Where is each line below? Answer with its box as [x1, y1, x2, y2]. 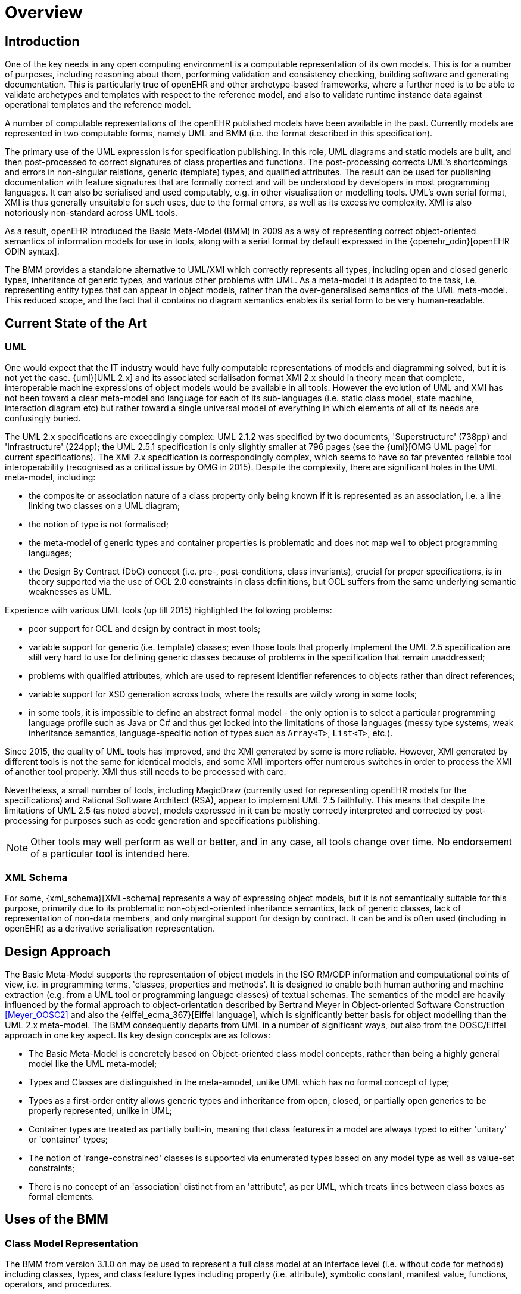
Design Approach [5, 944, 111, 959]
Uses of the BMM [5, 1212, 108, 1227]
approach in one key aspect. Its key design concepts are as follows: [5, 1029, 271, 1040]
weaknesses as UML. [29, 587, 112, 597]
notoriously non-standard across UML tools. [5, 207, 178, 218]
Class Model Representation [5, 1237, 138, 1249]
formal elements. [29, 1191, 95, 1202]
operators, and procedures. [5, 1279, 113, 1290]
